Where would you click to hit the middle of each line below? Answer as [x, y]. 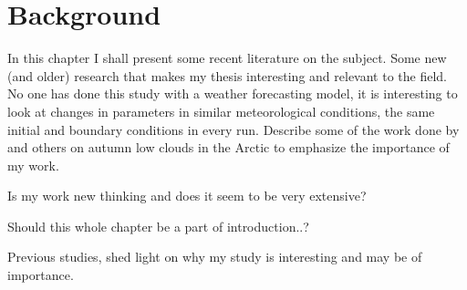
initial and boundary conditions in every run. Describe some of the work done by [233, 129]
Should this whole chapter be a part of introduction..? [158, 226]
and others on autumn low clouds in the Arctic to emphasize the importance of [228, 147]
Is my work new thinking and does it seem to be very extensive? [187, 196]
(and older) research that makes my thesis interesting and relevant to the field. [227, 75]
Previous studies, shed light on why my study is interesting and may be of [215, 257]
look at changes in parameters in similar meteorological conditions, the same [221, 111]
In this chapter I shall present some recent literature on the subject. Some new [227, 58]
